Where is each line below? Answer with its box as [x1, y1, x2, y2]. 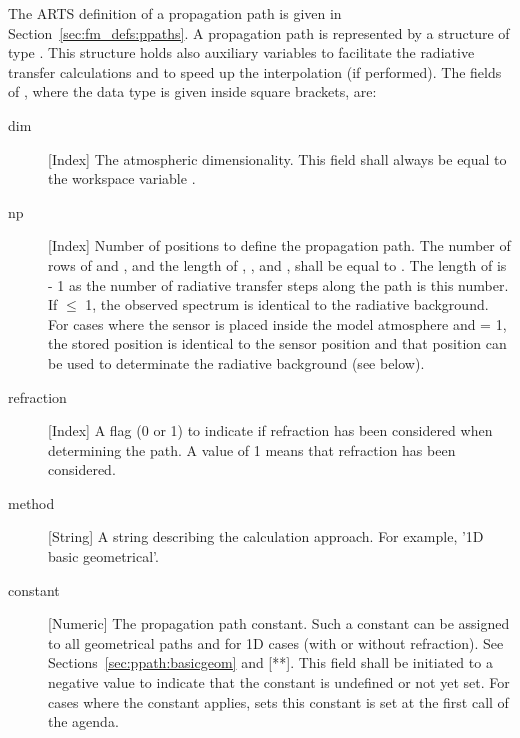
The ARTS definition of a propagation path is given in [8, 3, 342, 23]
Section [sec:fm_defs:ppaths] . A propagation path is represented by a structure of [8, 22, 510, 43]
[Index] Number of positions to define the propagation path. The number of [48, 235, 511, 256]
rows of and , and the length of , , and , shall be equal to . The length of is [48, 254, 507, 275]
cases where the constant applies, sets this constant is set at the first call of [48, 691, 509, 712]
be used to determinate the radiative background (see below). [48, 352, 425, 373]
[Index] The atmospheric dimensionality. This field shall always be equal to [48, 148, 507, 169]
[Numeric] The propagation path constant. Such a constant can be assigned [48, 613, 510, 634]
